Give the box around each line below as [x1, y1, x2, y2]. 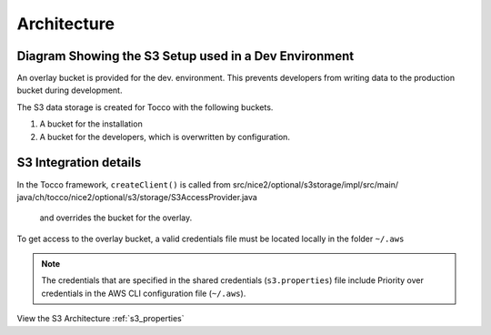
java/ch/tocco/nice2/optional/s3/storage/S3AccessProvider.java [16, 191, 258, 202]
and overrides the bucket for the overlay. [39, 212, 193, 223]
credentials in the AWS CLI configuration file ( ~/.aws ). [41, 288, 246, 299]
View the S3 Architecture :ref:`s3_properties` [16, 313, 185, 324]
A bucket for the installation [39, 118, 143, 129]
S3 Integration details [16, 155, 142, 170]
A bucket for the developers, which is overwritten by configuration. [39, 131, 291, 142]
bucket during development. [16, 85, 123, 96]
